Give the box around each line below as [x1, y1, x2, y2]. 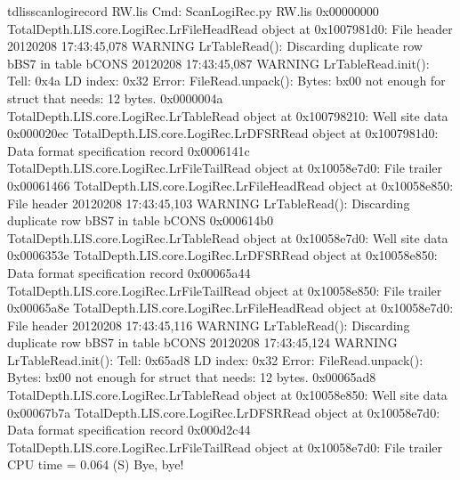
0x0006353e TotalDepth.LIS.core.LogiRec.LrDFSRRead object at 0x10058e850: [7, 246, 438, 264]
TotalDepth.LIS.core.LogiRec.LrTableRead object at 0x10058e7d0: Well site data [7, 228, 448, 247]
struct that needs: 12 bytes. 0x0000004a [7, 88, 223, 107]
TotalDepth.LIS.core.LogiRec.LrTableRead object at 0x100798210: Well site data [7, 106, 448, 125]
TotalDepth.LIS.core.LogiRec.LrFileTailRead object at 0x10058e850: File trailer [7, 281, 442, 299]
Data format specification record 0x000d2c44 [7, 420, 251, 439]
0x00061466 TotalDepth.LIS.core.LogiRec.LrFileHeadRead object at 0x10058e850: [7, 175, 454, 194]
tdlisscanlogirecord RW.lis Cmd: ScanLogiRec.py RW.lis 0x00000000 [7, 2, 379, 20]
